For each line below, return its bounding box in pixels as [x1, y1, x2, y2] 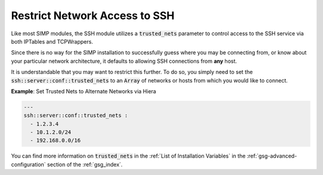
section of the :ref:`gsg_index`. [47, 161, 123, 168]
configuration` [11, 161, 46, 168]
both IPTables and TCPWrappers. [11, 38, 93, 45]
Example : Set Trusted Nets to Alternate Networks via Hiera [11, 87, 157, 95]
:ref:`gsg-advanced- [246, 152, 297, 159]
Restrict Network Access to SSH [11, 9, 175, 22]
